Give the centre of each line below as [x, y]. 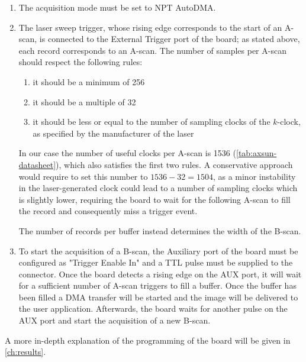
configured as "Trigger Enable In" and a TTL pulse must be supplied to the [156, 262]
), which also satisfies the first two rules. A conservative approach [174, 164]
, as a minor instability [254, 176]
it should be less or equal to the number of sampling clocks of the [152, 122]
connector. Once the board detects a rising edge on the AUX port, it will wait [160, 274]
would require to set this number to [83, 176]
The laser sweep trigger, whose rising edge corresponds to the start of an [150, 27]
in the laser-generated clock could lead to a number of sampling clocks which [158, 188]
